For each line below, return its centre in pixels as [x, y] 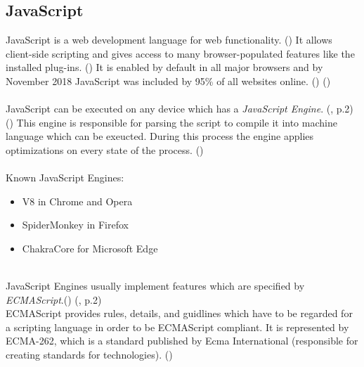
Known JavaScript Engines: [65, 178]
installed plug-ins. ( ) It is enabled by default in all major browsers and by [164, 67]
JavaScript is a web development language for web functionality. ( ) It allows [169, 40]
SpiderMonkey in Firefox [75, 225]
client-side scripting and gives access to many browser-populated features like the [180, 53]
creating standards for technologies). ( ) [89, 355]
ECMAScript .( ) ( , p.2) [54, 299]
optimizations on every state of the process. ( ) [105, 149]
